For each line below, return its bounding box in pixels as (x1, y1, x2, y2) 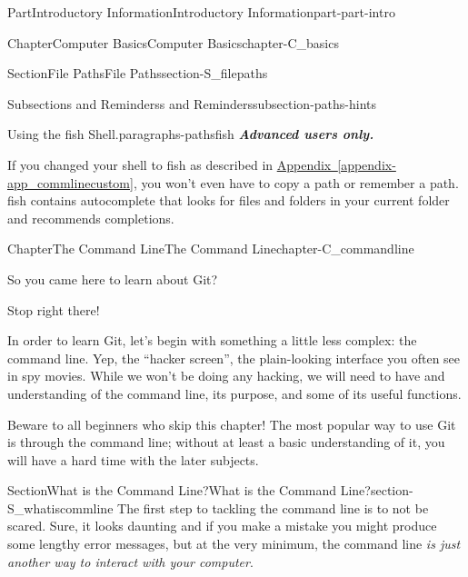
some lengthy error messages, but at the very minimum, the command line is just (7, 534, 461, 553)
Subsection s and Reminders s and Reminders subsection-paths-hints (7, 94, 377, 113)
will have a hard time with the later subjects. (7, 450, 259, 469)
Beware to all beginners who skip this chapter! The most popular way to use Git (7, 414, 456, 433)
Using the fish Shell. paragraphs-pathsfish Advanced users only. (7, 124, 374, 144)
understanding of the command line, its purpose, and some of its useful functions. (7, 383, 462, 403)
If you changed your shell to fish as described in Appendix (7, 154, 332, 174)
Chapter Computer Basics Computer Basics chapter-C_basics (7, 33, 339, 52)
